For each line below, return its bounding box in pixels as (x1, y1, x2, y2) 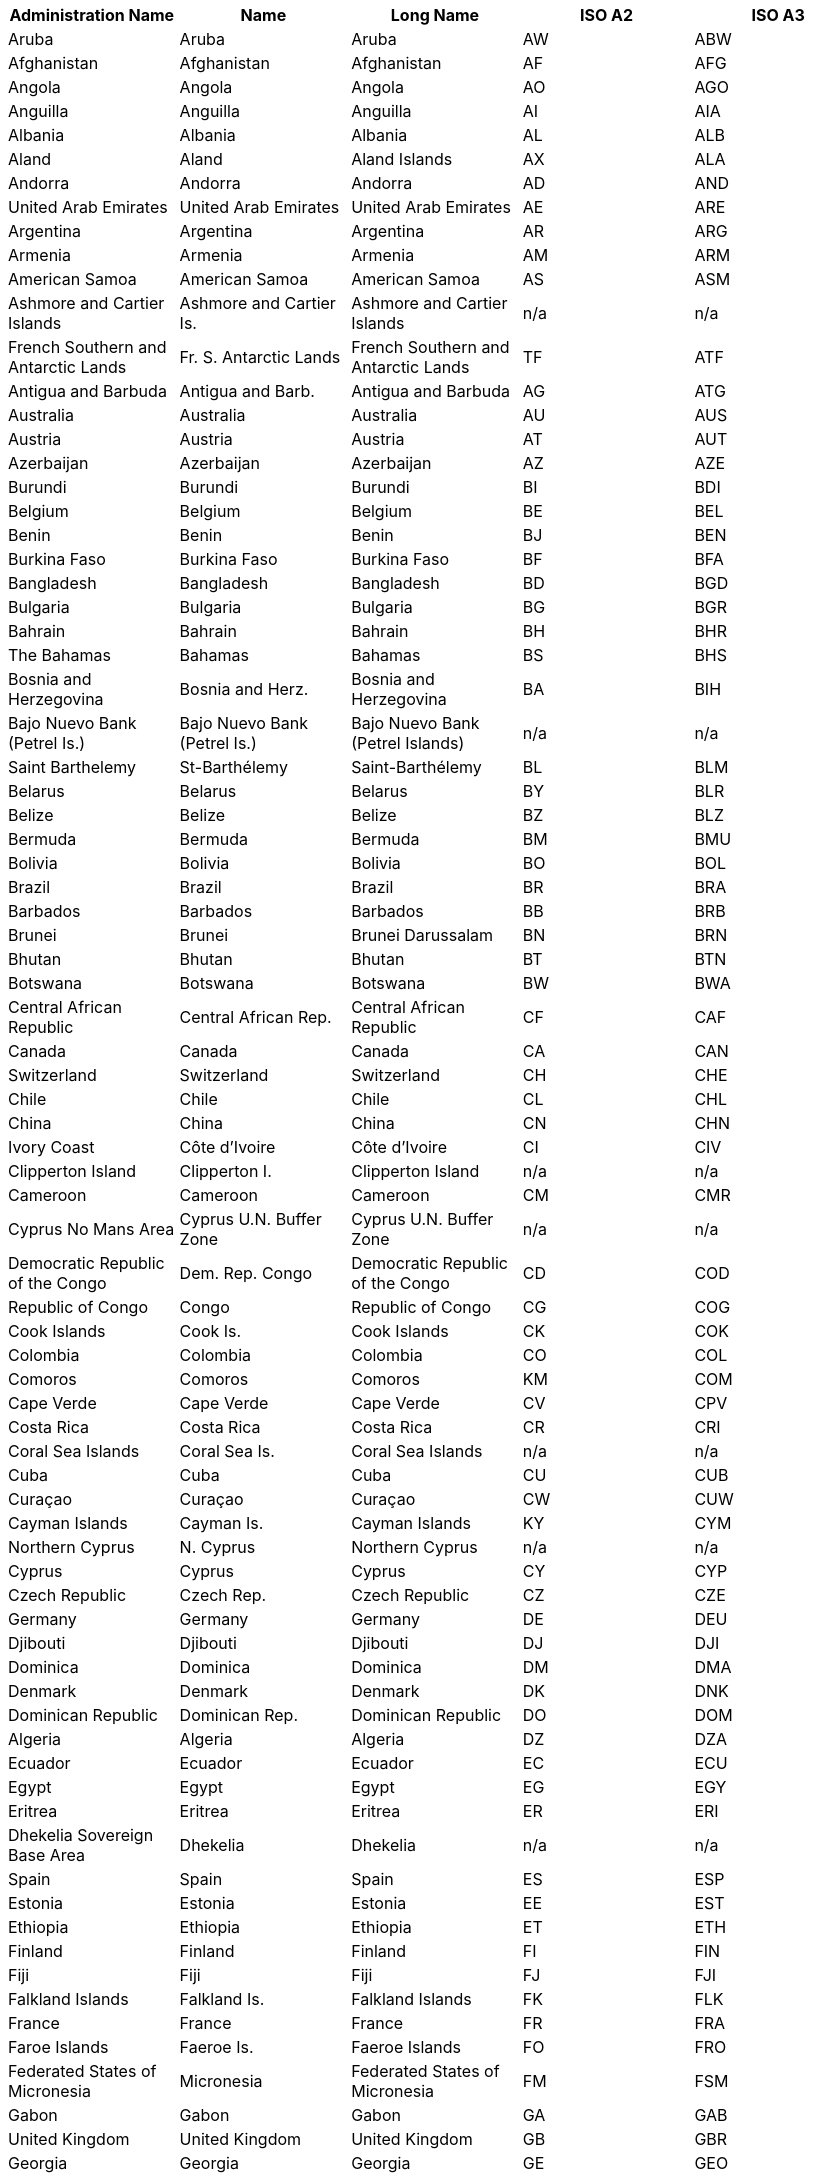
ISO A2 (580, 5, 634, 25)
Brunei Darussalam (351, 925, 494, 945)
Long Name (390, 5, 480, 25)
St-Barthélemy (179, 757, 288, 777)
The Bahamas (8, 645, 111, 665)
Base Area (8, 1845, 85, 1865)
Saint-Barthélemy (351, 757, 482, 777)
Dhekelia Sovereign (8, 1825, 154, 1845)
